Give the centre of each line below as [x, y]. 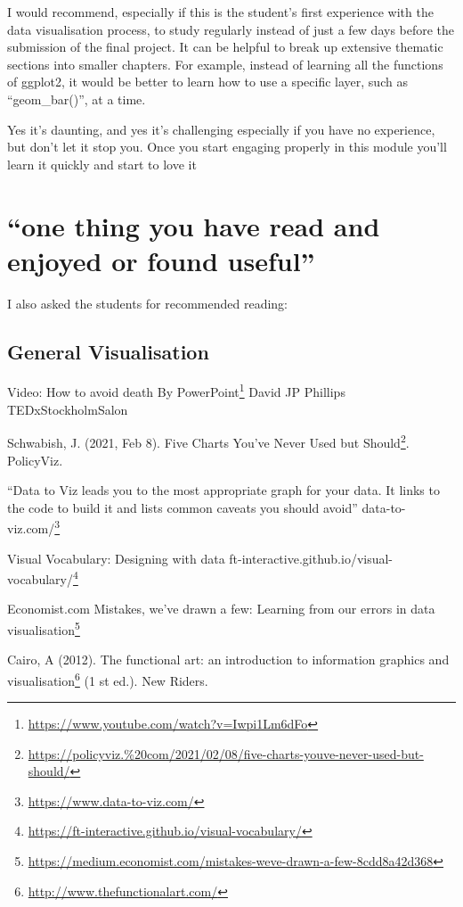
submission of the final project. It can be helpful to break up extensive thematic [225, 47]
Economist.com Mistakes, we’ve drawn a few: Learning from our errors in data [221, 609]
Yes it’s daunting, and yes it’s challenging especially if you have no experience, [221, 129]
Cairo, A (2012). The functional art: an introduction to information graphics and [228, 660]
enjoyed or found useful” [161, 260]
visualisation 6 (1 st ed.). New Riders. [108, 679]
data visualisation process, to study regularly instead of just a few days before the [231, 29]
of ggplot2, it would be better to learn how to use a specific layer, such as [207, 82]
